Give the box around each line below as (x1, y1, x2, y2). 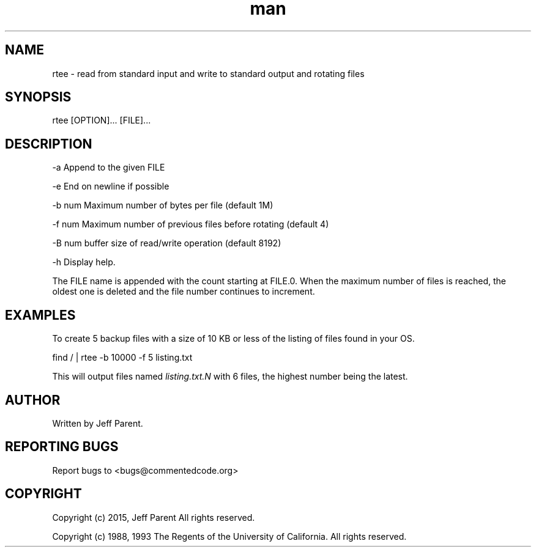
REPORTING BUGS (5, 439, 119, 455)
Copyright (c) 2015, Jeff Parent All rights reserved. (52, 512, 255, 523)
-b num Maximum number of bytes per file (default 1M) (52, 200, 274, 211)
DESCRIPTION (5, 136, 92, 152)
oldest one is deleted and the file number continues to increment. (52, 286, 315, 297)
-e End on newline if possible (52, 181, 169, 192)
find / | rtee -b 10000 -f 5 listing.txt (52, 352, 193, 363)
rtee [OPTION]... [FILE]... (52, 115, 151, 126)
